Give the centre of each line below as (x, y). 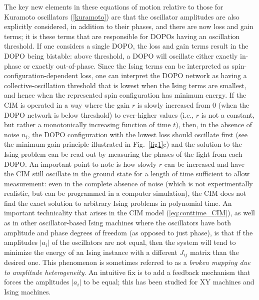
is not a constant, (228, 114)
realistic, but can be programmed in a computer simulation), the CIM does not (125, 193)
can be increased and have (204, 164)
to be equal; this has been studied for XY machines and (169, 282)
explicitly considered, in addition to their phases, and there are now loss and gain (129, 26)
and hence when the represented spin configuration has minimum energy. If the (125, 95)
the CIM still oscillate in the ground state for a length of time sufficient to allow (127, 174)
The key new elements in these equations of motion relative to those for (114, 7)
